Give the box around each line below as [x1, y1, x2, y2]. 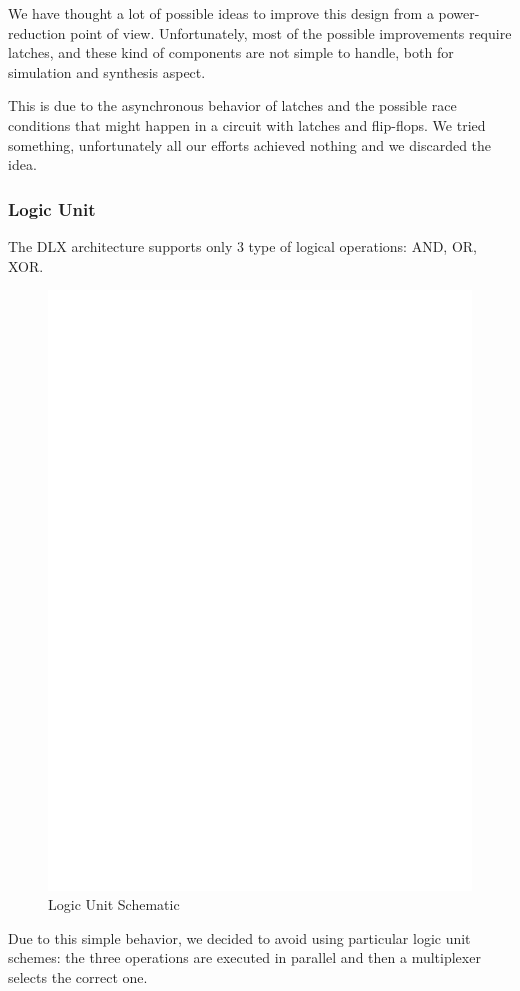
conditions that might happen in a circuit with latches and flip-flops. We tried [8, 114, 486, 135]
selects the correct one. [8, 967, 148, 988]
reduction [8, 22, 66, 43]
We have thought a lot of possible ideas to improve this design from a [8, 3, 434, 23]
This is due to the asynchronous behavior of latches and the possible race [8, 95, 457, 116]
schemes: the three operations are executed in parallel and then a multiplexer [8, 947, 481, 968]
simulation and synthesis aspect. [8, 61, 206, 82]
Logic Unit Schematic [48, 894, 180, 915]
